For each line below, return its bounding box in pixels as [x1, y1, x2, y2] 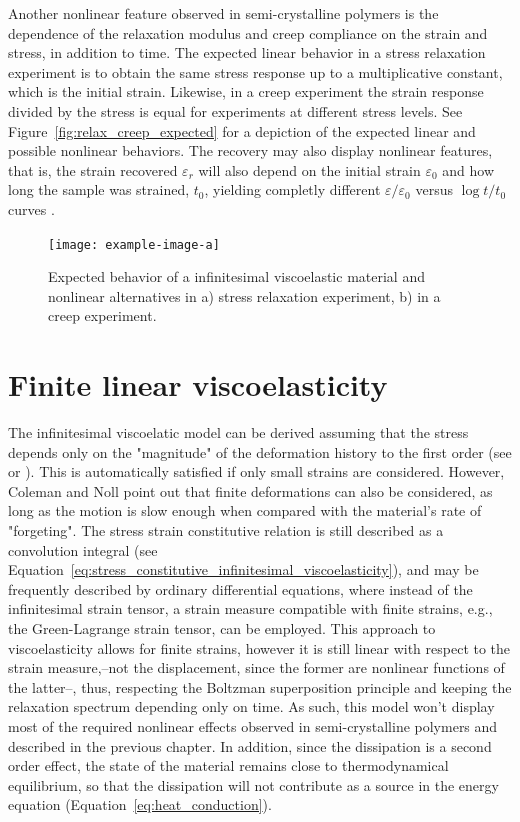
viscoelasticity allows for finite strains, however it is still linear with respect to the [8, 637, 511, 658]
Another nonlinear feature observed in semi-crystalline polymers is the [8, 3, 439, 23]
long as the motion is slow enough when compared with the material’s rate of [8, 500, 482, 521]
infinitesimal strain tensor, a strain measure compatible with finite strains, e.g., [8, 598, 493, 619]
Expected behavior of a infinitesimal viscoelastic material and [48, 266, 425, 287]
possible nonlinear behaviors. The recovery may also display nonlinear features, [8, 140, 493, 161]
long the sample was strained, [8, 179, 190, 200]
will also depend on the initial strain [198, 159, 421, 180]
